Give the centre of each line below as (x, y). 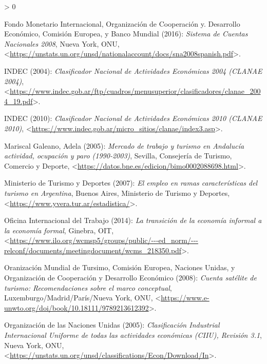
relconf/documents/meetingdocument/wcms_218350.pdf (93, 250)
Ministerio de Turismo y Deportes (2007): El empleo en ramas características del (131, 183)
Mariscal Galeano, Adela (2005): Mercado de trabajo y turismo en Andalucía (124, 145)
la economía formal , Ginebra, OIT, (59, 230)
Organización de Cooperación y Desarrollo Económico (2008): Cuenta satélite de (130, 278)
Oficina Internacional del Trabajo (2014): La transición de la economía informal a (133, 220)
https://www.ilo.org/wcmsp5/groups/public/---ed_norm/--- (104, 240)
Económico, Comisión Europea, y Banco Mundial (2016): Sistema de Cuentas (126, 34)
